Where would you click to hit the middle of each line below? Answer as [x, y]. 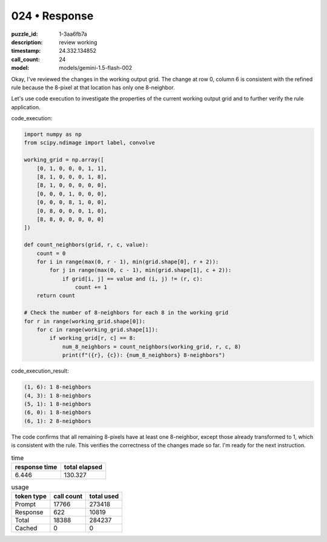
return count [56, 296]
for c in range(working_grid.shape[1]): [97, 330]
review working [78, 42]
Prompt [25, 504]
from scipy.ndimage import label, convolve [90, 143]
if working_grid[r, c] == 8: [93, 338]
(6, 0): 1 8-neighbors [58, 412]
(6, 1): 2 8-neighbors [58, 421]
